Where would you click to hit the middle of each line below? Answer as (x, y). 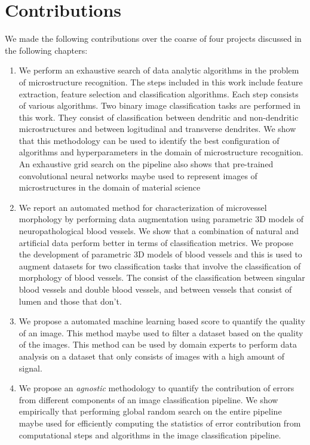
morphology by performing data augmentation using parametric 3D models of (161, 219)
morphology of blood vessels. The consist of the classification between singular (162, 277)
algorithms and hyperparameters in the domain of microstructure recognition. (161, 152)
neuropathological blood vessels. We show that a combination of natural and (159, 231)
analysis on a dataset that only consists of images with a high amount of (152, 356)
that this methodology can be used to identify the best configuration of (149, 140)
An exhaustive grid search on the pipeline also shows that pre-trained (146, 164)
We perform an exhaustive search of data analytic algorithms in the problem (159, 70)
